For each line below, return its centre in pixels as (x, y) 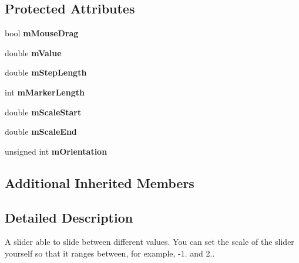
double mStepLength (46, 72)
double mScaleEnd (41, 131)
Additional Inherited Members (100, 182)
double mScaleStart (43, 112)
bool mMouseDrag (42, 33)
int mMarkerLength (45, 92)
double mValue (33, 52)
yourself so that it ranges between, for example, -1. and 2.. (110, 253)
